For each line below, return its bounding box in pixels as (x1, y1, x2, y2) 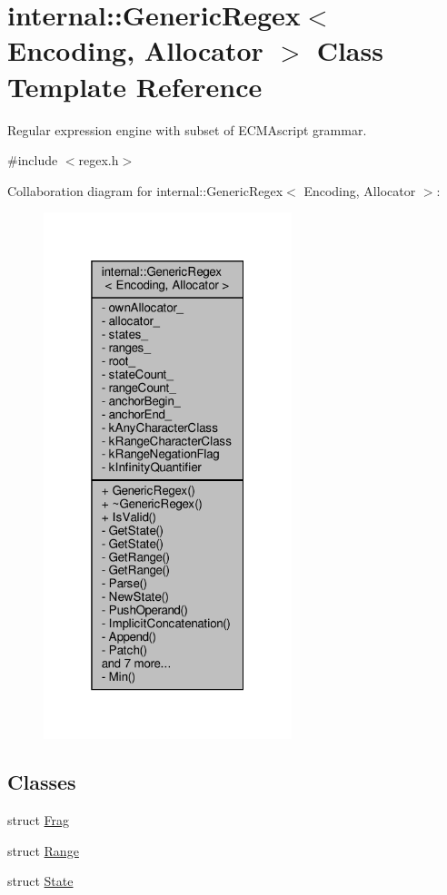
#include (7, 151, 58, 170)
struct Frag (7, 811, 70, 830)
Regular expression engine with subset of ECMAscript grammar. (7, 120, 367, 139)
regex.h (78, 151, 119, 170)
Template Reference (7, 67, 263, 104)
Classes (7, 768, 76, 796)
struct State (7, 871, 74, 890)
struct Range (7, 841, 79, 860)
